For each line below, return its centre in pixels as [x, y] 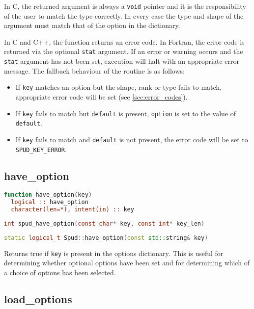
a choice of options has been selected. [60, 272]
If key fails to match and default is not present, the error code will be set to [132, 139]
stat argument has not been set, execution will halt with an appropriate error [122, 61]
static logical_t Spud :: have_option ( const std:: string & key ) [106, 238]
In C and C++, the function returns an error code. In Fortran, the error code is [124, 41]
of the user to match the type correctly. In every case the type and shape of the [124, 15]
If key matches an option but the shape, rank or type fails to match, [119, 87]
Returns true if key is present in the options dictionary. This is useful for [114, 253]
